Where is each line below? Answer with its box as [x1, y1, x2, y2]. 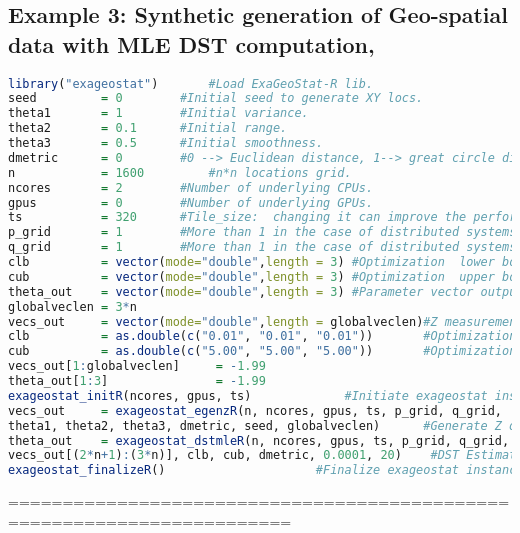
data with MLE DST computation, [8, 28, 375, 59]
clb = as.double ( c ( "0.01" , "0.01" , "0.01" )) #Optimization [8, 329, 517, 344]
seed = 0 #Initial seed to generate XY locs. [8, 91, 424, 106]
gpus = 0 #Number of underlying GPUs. [8, 195, 374, 210]
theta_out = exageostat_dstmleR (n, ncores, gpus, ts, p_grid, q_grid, [8, 433, 510, 448]
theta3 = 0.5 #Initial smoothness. [8, 136, 324, 151]
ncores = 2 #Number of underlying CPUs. [8, 180, 374, 195]
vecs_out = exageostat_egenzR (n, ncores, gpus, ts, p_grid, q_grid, [8, 403, 502, 418]
